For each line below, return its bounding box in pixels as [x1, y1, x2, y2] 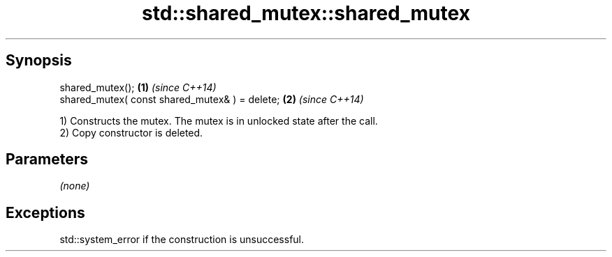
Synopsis [6, 52, 72, 70]
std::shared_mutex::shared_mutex [142, 1, 470, 25]
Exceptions [6, 203, 85, 221]
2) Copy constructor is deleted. [59, 126, 203, 139]
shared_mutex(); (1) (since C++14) [59, 81, 217, 93]
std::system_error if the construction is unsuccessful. [59, 233, 305, 246]
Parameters [6, 150, 88, 169]
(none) [59, 180, 90, 192]
